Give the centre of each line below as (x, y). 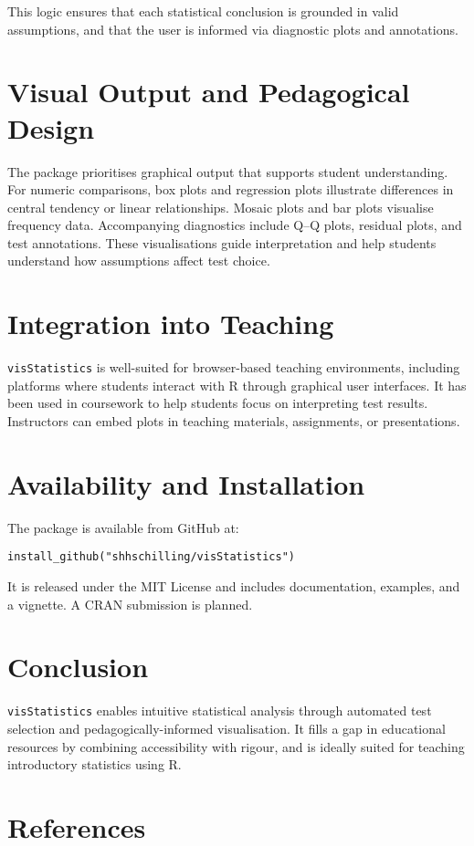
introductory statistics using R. (95, 764)
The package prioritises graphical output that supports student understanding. (228, 171)
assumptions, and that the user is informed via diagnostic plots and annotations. (233, 29)
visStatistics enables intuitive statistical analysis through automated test (220, 710)
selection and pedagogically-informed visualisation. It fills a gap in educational (226, 728)
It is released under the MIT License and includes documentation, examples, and (234, 586)
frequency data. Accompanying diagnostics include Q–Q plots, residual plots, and (235, 225)
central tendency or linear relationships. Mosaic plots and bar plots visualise (221, 207)
